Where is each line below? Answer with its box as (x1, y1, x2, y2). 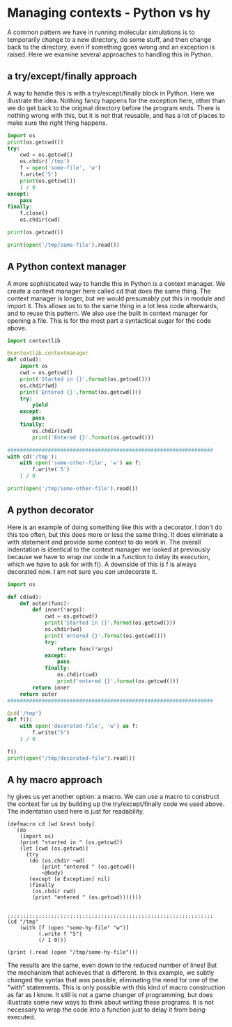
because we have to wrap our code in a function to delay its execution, (7, 552, 210, 561)
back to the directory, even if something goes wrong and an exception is (7, 43, 215, 51)
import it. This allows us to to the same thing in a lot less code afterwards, (7, 301, 219, 310)
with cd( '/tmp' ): (7, 453, 58, 460)
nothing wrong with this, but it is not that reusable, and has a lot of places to (7, 111, 225, 119)
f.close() (20, 210, 49, 217)
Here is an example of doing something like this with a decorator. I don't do (7, 523, 223, 531)
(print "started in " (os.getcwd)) (20, 839, 123, 846)
